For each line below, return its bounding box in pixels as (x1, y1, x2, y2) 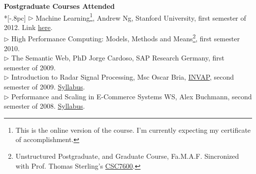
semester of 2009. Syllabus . (4, 82, 85, 92)
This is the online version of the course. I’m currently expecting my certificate (15, 124, 251, 135)
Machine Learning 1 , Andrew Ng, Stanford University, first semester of (35, 11, 246, 23)
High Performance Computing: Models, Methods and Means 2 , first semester (11, 32, 240, 44)
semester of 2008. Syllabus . (4, 101, 85, 111)
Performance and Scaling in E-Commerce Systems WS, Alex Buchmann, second (11, 91, 252, 101)
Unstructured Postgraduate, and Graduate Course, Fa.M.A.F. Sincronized (15, 151, 239, 161)
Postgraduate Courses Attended (4, 1, 115, 11)
